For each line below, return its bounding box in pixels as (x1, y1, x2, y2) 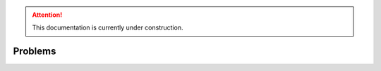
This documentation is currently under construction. (32, 23, 183, 32)
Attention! (32, 11, 63, 19)
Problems (13, 46, 56, 58)
